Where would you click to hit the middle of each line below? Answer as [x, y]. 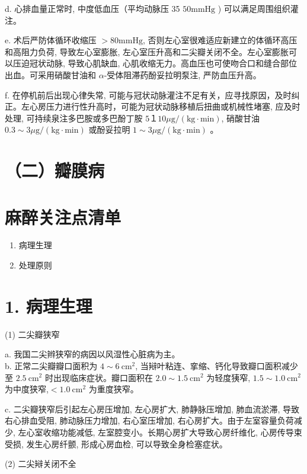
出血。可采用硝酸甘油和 [50, 74]
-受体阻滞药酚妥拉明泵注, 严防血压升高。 [183, 74]
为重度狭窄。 [113, 389]
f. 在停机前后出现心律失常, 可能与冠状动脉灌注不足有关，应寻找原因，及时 [148, 95]
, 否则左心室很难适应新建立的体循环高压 [220, 40]
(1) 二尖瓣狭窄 [32, 334]
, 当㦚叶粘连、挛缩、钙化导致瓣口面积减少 [217, 365]
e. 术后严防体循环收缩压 [51, 40]
